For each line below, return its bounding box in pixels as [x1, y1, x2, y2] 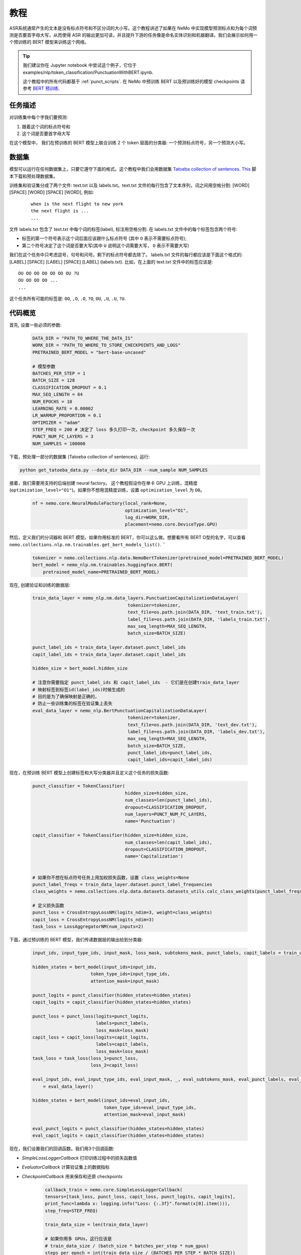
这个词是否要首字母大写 [22, 131, 70, 137]
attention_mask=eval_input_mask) [103, 1112, 186, 1117]
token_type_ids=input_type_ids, [90, 971, 170, 977]
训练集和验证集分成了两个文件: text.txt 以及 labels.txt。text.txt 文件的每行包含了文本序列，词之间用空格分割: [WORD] [9, 182, 250, 188]
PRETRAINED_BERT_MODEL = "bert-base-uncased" [32, 349, 146, 355]
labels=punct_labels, [95, 1021, 149, 1026]
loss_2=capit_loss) [90, 1062, 138, 1068]
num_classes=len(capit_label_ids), [124, 839, 213, 845]
